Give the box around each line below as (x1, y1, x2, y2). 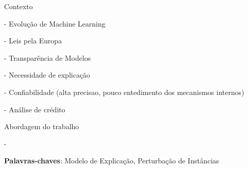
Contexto (4, 1, 33, 11)
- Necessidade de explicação (4, 69, 91, 80)
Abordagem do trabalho (4, 121, 79, 132)
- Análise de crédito (4, 104, 65, 114)
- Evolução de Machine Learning (4, 18, 105, 29)
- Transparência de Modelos (4, 52, 91, 63)
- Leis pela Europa (4, 35, 62, 46)
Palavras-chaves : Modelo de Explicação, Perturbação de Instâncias (4, 155, 219, 166)
